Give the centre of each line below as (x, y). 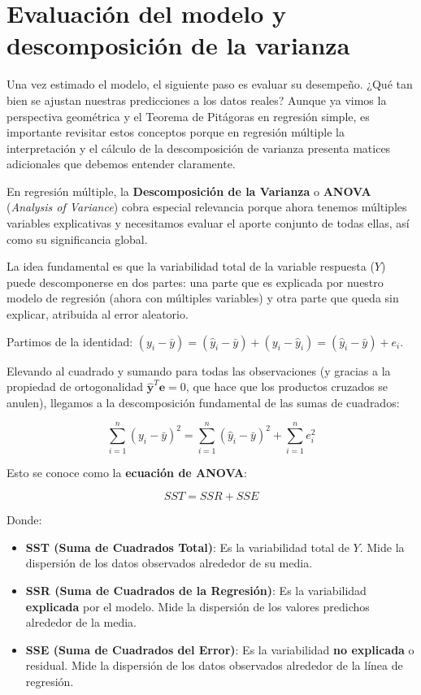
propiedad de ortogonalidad (75, 387)
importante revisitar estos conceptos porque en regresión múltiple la (176, 132)
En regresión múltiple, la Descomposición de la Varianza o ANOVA (189, 191)
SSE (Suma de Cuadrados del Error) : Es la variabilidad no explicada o (220, 649)
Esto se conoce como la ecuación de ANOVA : (127, 472)
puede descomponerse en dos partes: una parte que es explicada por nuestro (195, 282)
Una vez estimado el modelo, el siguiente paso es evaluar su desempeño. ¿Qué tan (210, 84)
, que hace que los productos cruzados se (286, 387)
